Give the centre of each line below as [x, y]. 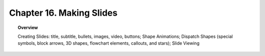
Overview [28, 28]
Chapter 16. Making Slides [63, 13]
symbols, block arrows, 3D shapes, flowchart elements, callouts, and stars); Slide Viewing [109, 43]
